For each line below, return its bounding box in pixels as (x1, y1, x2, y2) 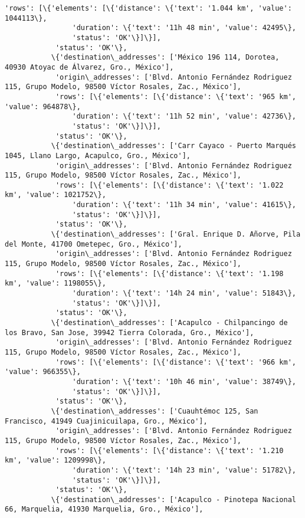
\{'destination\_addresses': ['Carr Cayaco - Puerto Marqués (51, 142, 296, 150)
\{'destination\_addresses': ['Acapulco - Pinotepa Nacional (51, 495, 296, 504)
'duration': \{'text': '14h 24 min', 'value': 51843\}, (72, 289, 296, 298)
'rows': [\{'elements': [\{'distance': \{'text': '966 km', (55, 358, 296, 366)
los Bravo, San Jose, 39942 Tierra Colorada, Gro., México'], (5, 328, 254, 337)
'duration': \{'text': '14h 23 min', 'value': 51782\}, (72, 465, 296, 474)
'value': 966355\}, (5, 368, 81, 376)
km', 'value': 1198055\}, (5, 279, 106, 288)
